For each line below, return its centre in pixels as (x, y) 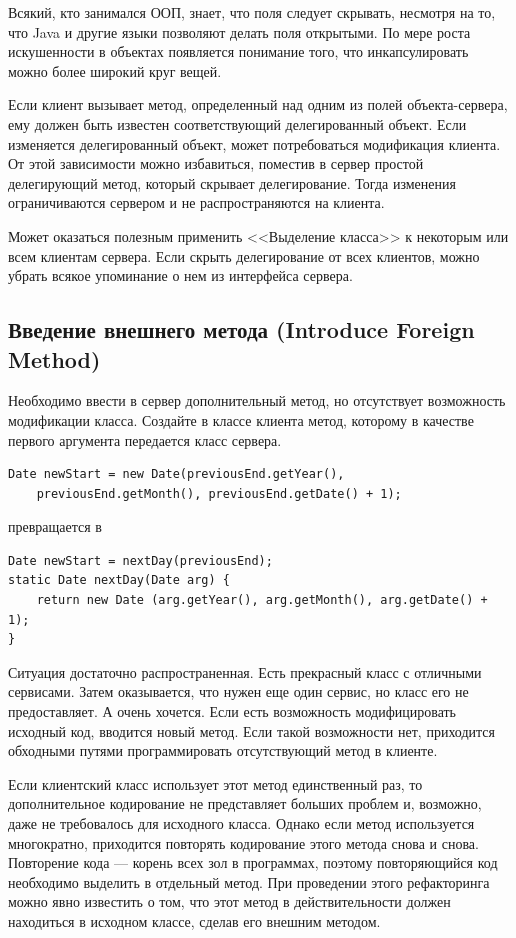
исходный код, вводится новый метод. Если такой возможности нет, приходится (252, 730)
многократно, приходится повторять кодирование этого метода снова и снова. (243, 842)
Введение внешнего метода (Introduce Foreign (241, 329)
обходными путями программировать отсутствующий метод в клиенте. (223, 750)
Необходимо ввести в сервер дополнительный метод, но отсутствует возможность (257, 400)
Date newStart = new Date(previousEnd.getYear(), (176, 474)
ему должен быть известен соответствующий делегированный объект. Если (237, 123)
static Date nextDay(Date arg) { (119, 580)
